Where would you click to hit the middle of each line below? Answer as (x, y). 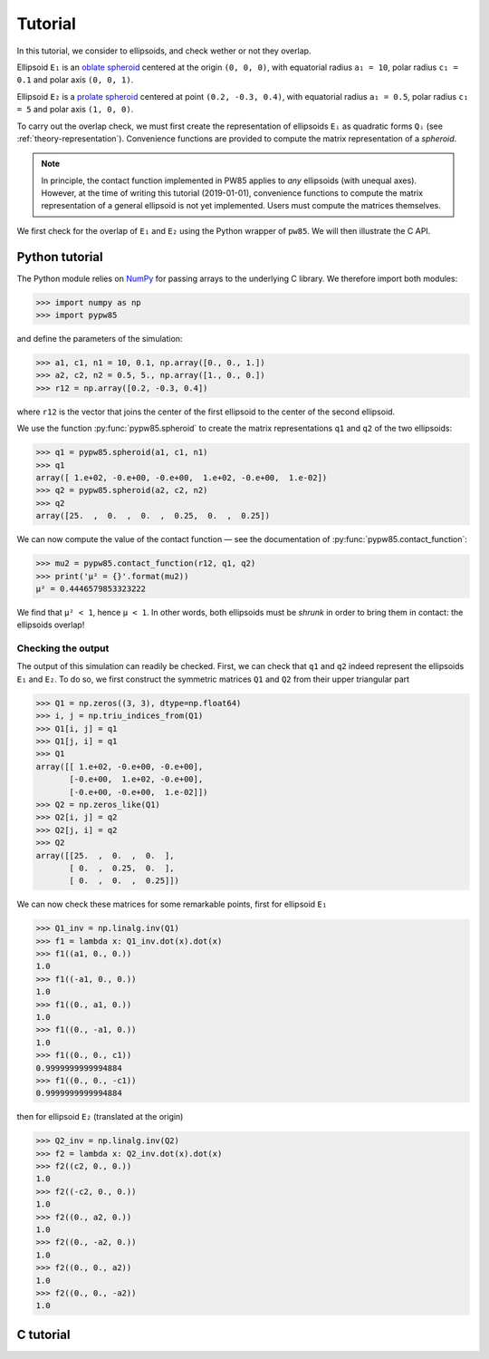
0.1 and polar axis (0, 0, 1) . (75, 80)
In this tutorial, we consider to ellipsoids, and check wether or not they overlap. (164, 51)
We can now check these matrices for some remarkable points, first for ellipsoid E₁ (172, 904)
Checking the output (63, 648)
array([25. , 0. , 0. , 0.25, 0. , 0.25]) (153, 516)
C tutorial (43, 1334)
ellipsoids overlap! (51, 625)
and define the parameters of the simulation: (100, 339)
